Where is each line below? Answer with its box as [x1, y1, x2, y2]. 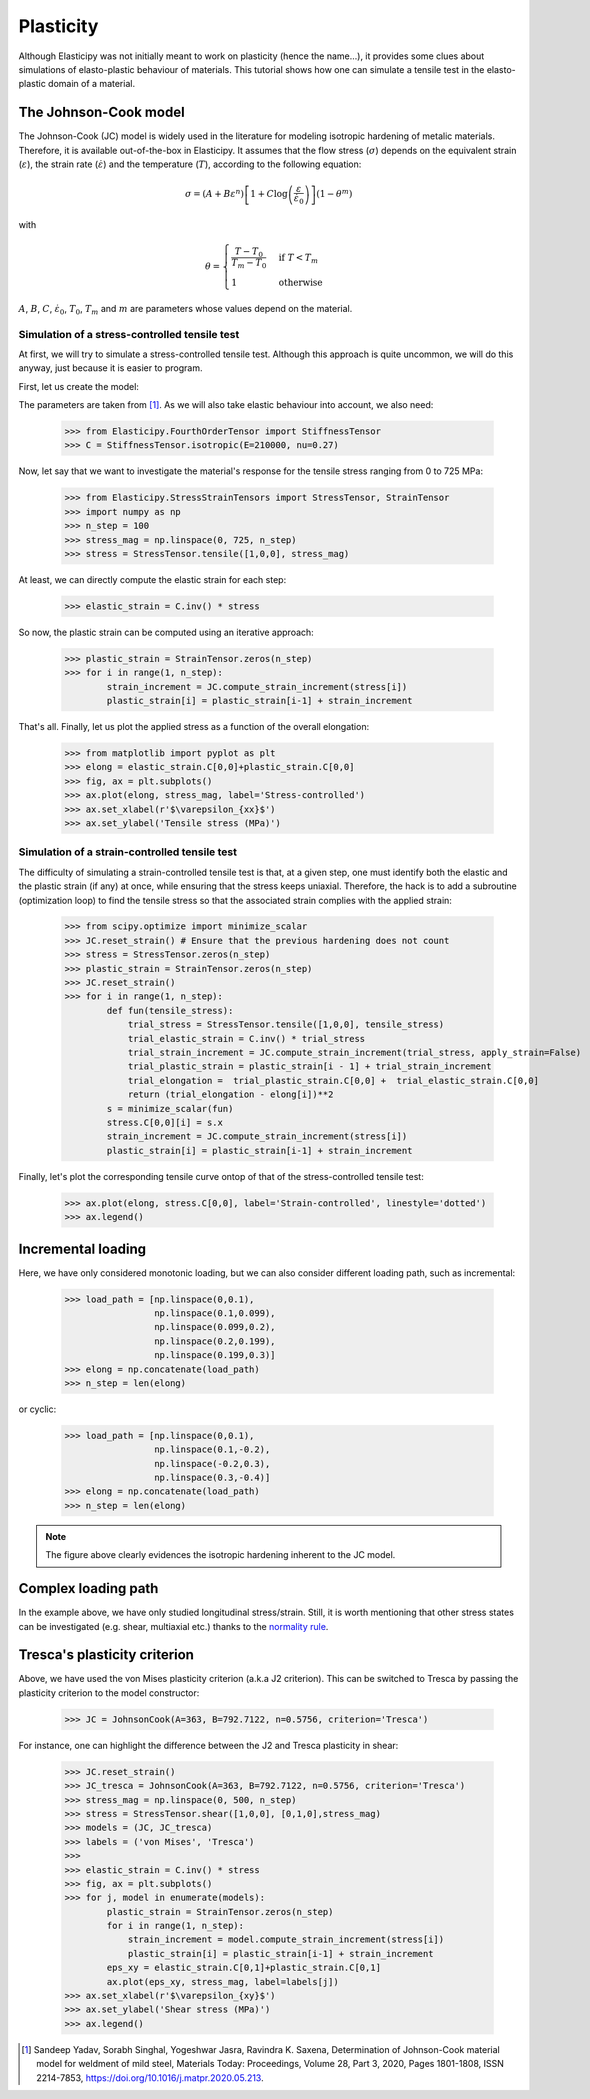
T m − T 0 [231, 257, 267, 271]
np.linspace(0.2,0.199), [153, 1335, 276, 1347]
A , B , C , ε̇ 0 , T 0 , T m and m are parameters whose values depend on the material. [18, 302, 353, 317]
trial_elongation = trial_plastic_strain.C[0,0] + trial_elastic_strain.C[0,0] [127, 1075, 540, 1086]
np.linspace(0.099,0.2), [153, 1321, 276, 1333]
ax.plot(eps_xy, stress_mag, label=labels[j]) [106, 1976, 339, 1987]
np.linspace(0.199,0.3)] [153, 1350, 276, 1361]
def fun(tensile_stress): [106, 1005, 234, 1016]
